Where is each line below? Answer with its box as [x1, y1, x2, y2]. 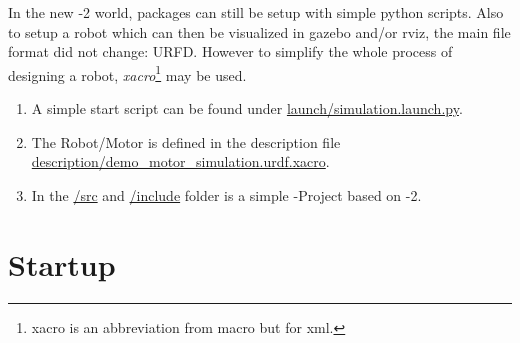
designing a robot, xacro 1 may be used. [8, 61, 247, 85]
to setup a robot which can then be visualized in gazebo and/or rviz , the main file [8, 21, 511, 42]
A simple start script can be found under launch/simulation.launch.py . [31, 98, 463, 119]
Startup [8, 243, 116, 284]
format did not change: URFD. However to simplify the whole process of [8, 41, 453, 62]
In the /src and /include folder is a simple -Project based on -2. [31, 184, 422, 205]
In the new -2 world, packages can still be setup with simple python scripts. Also [8, 2, 504, 22]
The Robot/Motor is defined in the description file [31, 131, 341, 152]
